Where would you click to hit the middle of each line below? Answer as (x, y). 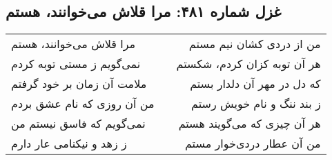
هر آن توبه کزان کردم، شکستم (248, 64)
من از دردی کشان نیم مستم (255, 44)
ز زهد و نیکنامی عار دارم (69, 144)
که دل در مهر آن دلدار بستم (255, 84)
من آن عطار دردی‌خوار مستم (253, 144)
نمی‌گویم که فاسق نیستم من (78, 124)
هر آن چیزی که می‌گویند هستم (250, 124)
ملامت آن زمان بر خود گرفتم (79, 84)
